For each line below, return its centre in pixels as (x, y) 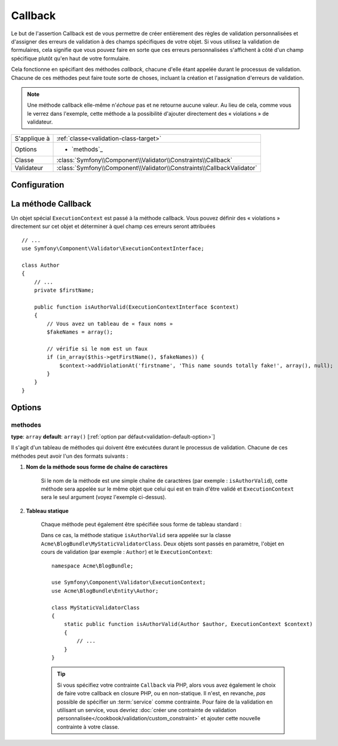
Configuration (38, 185)
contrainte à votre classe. (88, 727)
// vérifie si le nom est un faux (97, 349)
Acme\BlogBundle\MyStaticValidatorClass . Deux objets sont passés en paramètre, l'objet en (163, 544)
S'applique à (32, 138)
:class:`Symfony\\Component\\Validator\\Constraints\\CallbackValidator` (157, 168)
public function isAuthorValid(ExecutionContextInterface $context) (136, 307)
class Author (41, 265)
